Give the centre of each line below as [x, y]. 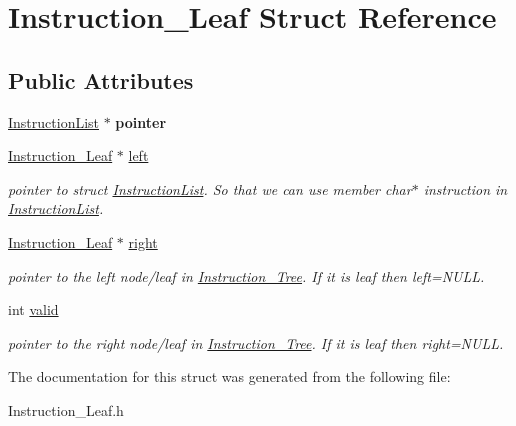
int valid [33, 309]
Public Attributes [101, 79]
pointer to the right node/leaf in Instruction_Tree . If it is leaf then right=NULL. [256, 342]
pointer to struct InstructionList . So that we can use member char [210, 188]
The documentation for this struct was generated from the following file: [229, 376]
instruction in [465, 188]
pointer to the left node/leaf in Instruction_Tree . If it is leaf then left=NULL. [246, 275]
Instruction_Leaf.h [66, 409]
